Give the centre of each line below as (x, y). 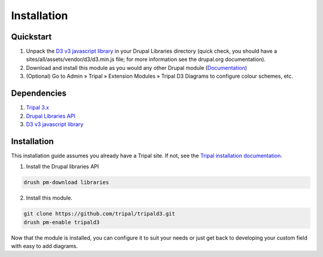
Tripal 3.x (37, 108)
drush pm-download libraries (66, 183)
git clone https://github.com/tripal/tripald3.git (100, 214)
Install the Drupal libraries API (63, 167)
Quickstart (31, 37)
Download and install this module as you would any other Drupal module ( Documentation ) (137, 68)
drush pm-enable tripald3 (62, 222)
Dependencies (39, 94)
